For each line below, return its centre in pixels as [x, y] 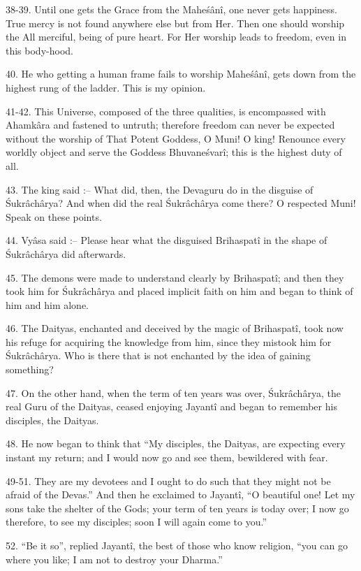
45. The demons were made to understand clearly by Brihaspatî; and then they [175, 277]
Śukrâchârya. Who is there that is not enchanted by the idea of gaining [158, 355]
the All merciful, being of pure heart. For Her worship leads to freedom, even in [176, 37]
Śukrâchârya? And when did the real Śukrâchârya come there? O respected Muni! [181, 203]
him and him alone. [47, 304]
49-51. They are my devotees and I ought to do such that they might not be [168, 480]
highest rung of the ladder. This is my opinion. [106, 87]
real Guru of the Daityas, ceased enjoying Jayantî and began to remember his [171, 406]
